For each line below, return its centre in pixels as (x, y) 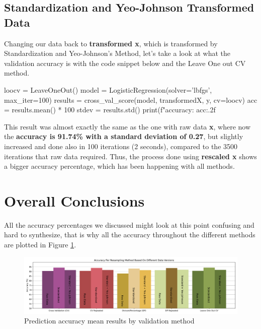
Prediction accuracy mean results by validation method (109, 321)
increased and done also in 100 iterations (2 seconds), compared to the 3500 (121, 146)
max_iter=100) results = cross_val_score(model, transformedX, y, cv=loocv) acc (131, 100)
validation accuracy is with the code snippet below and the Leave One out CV (125, 63)
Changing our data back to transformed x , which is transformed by (111, 43)
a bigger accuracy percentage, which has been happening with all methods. (119, 166)
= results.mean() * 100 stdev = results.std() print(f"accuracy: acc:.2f (110, 110)
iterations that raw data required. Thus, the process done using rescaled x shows (130, 156)
